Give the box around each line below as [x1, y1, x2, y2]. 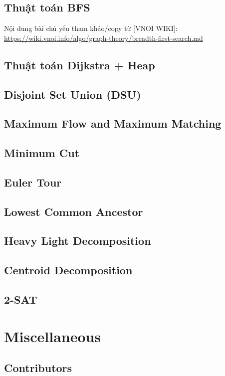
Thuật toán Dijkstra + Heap [4, 57, 155, 72]
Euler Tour [4, 174, 62, 189]
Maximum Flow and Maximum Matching [4, 116, 222, 131]
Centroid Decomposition [4, 262, 133, 278]
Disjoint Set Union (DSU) [4, 86, 141, 102]
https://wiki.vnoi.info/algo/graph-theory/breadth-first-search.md [4, 32, 203, 43]
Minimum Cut [4, 145, 80, 161]
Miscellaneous [4, 326, 101, 346]
